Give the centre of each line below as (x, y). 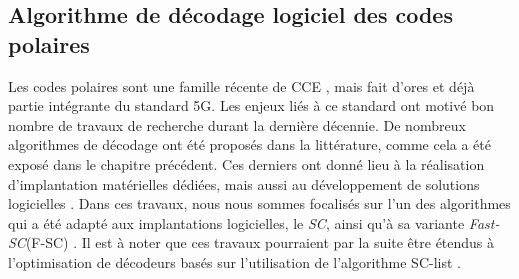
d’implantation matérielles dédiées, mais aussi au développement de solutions (244, 183)
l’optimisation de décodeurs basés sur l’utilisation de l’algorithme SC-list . (234, 261)
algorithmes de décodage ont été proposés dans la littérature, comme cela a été (249, 144)
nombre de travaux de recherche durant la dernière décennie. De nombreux (237, 124)
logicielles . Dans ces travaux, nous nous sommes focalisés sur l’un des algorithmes (259, 203)
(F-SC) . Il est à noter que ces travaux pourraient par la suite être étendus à (260, 242)
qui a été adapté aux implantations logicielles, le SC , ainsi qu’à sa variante (236, 222)
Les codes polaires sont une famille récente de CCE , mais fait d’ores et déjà (241, 85)
